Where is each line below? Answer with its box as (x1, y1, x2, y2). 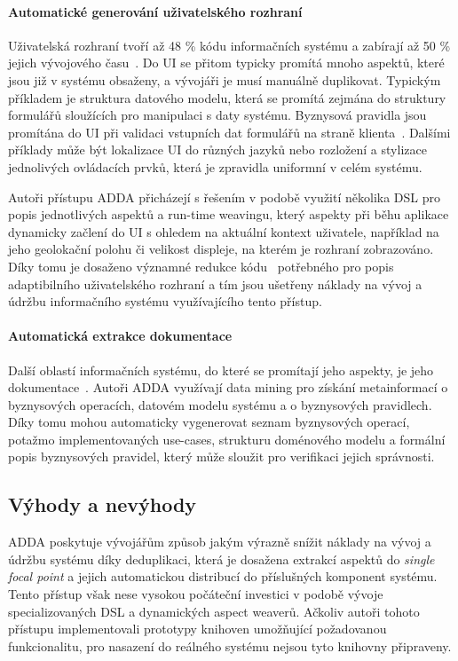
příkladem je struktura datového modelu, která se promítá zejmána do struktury (8, 88, 446, 106)
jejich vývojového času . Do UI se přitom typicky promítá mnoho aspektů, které (8, 53, 445, 72)
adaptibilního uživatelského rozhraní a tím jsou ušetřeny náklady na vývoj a (8, 274, 422, 293)
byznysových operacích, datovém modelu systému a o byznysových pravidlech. (8, 395, 432, 413)
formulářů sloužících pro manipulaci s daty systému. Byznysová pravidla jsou (8, 106, 427, 124)
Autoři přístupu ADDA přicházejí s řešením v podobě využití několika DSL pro (8, 187, 440, 206)
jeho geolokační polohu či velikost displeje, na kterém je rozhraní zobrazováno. (8, 240, 434, 258)
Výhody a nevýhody (8, 491, 197, 518)
